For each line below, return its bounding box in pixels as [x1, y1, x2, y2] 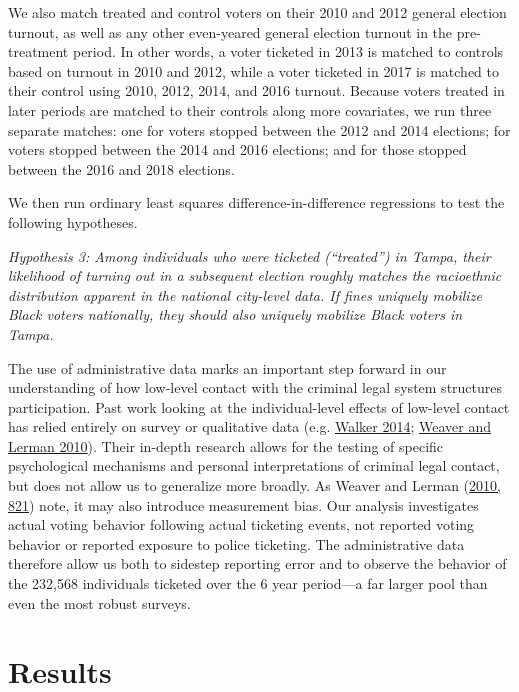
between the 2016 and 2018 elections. [8, 158, 235, 179]
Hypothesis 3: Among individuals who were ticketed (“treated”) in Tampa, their [8, 245, 491, 266]
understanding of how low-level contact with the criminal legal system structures [8, 377, 503, 398]
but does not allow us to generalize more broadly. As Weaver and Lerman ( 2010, [8, 475, 501, 496]
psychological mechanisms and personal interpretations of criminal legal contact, [8, 455, 500, 476]
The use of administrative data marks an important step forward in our [8, 357, 447, 378]
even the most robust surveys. [8, 592, 191, 613]
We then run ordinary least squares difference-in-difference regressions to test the [8, 192, 505, 213]
